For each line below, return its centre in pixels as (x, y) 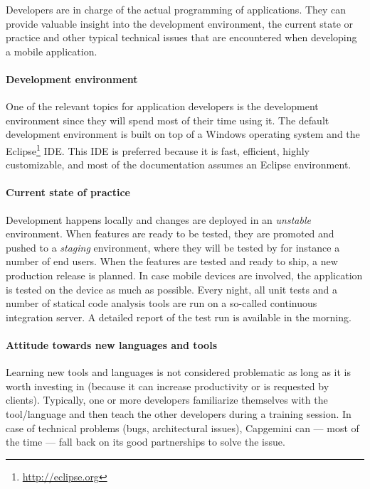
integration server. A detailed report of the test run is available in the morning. (179, 317)
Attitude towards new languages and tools (111, 344)
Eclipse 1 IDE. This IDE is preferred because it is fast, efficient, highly (158, 149)
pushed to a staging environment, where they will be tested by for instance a (173, 247)
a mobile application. (52, 51)
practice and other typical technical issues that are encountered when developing (181, 37)
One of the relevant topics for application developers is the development (162, 106)
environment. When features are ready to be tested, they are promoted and (170, 233)
